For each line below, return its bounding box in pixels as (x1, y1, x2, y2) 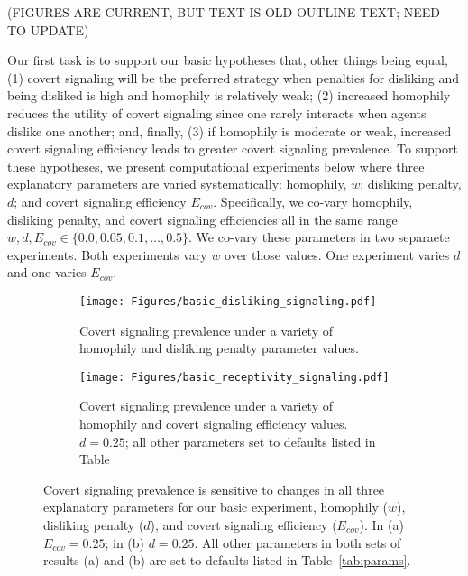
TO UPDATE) (7, 20, 89, 39)
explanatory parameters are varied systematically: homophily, (7, 174, 347, 193)
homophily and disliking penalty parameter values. (79, 339, 359, 358)
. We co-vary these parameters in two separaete (188, 228, 450, 246)
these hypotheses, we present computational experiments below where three (7, 156, 425, 175)
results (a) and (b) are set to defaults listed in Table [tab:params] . (43, 551, 411, 570)
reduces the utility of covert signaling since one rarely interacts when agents (7, 103, 427, 122)
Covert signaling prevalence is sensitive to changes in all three (43, 479, 385, 498)
